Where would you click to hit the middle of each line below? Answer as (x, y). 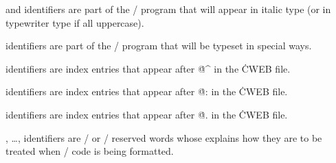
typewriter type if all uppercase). (75, 22)
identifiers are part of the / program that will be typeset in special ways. (159, 46)
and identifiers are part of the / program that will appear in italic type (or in (168, 9)
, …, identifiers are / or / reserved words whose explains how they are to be (164, 137)
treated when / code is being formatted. (90, 151)
